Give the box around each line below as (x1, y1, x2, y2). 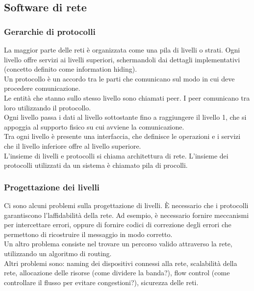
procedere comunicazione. (4, 83, 80, 93)
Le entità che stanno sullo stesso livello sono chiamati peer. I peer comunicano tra (4, 92, 250, 103)
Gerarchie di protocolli (4, 25, 96, 37)
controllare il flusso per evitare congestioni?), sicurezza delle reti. (4, 277, 199, 287)
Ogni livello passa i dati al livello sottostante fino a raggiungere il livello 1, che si (4, 112, 247, 122)
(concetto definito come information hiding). (4, 64, 137, 74)
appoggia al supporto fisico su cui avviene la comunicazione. (4, 121, 184, 132)
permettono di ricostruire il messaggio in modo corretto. (4, 229, 173, 239)
